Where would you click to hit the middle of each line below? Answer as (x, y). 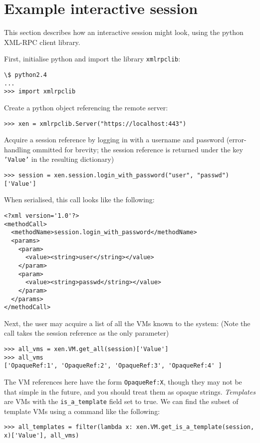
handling (17, 149)
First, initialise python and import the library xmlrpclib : (92, 59)
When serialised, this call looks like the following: (79, 200)
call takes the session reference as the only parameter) (87, 333)
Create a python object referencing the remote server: (86, 107)
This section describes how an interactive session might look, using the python (124, 32)
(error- (236, 140)
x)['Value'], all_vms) (42, 436)
